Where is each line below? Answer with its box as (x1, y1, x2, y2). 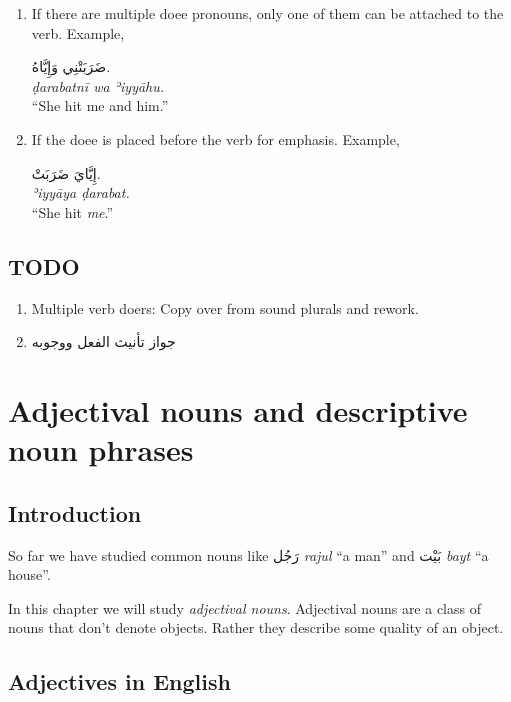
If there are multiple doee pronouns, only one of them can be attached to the (31, 3, 504, 23)
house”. (8, 564, 51, 585)
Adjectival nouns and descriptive (8, 389, 468, 430)
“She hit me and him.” (31, 95, 169, 116)
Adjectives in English (8, 666, 231, 697)
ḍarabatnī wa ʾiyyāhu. (31, 75, 165, 96)
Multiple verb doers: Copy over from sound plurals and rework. (31, 297, 419, 318)
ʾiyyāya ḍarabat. (31, 182, 130, 203)
